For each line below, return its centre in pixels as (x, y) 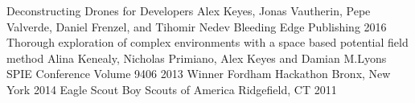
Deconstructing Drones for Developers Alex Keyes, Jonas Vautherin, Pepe (189, 10)
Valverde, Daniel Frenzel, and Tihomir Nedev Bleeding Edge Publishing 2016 (197, 26)
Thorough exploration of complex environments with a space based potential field (207, 42)
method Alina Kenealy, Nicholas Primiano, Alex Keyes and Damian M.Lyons (197, 58)
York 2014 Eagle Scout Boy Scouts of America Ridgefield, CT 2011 (172, 89)
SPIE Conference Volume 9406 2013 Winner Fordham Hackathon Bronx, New (199, 74)
